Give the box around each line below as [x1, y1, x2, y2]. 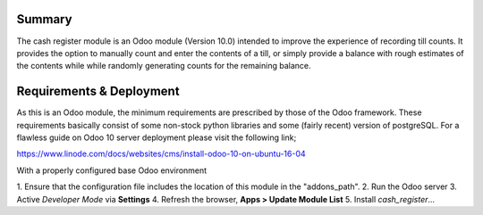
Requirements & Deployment [16, 84, 180, 99]
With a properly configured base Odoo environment [16, 165, 208, 176]
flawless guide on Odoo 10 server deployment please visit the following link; [16, 132, 297, 143]
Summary [16, 12, 72, 27]
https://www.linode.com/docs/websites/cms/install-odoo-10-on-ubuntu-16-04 [16, 148, 306, 160]
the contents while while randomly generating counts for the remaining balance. [16, 61, 311, 71]
